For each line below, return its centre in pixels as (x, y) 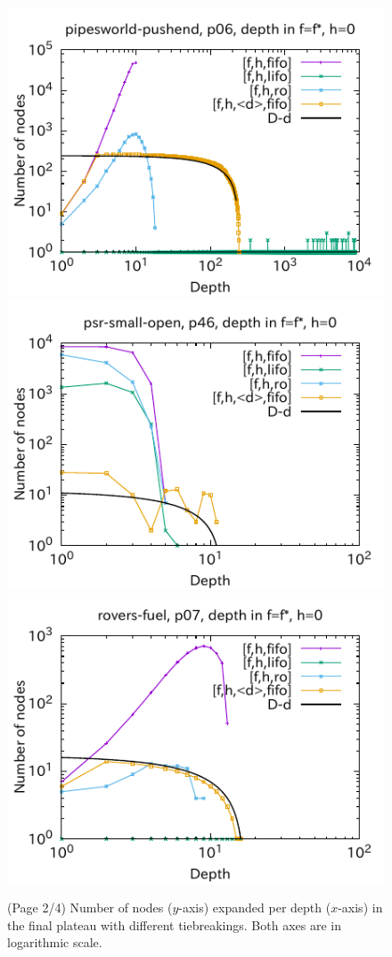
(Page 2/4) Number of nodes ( (90, 907)
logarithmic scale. (55, 942)
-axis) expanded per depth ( (255, 907)
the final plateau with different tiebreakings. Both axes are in (174, 924)
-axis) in (360, 907)
